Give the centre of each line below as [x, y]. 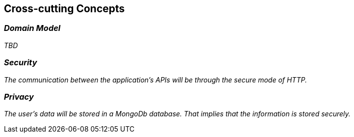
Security [21, 63]
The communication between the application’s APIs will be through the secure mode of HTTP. [155, 80]
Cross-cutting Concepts [64, 9]
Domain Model [32, 28]
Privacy [19, 96]
